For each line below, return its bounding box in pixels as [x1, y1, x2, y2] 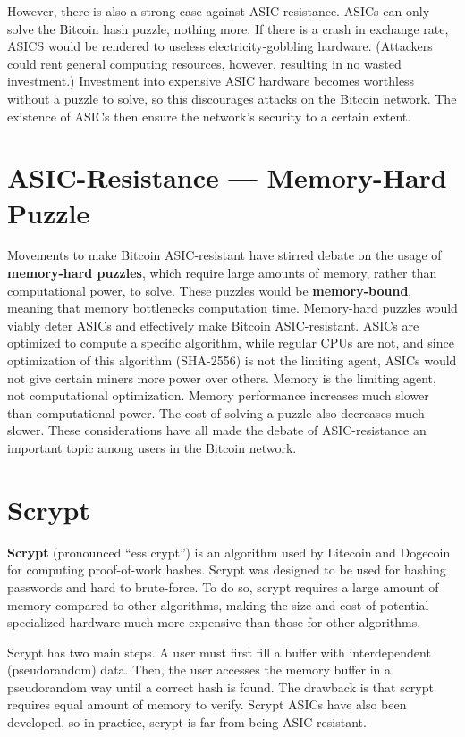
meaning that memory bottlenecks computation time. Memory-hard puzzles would [7, 298, 458, 317]
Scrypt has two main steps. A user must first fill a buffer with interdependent [7, 642, 431, 661]
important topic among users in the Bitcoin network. [7, 439, 297, 456]
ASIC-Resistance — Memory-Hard [7, 159, 447, 196]
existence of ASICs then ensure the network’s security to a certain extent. [7, 106, 411, 125]
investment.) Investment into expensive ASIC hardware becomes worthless [7, 71, 415, 90]
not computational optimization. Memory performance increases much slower [7, 386, 429, 405]
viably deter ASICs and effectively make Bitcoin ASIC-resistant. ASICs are [7, 315, 419, 334]
